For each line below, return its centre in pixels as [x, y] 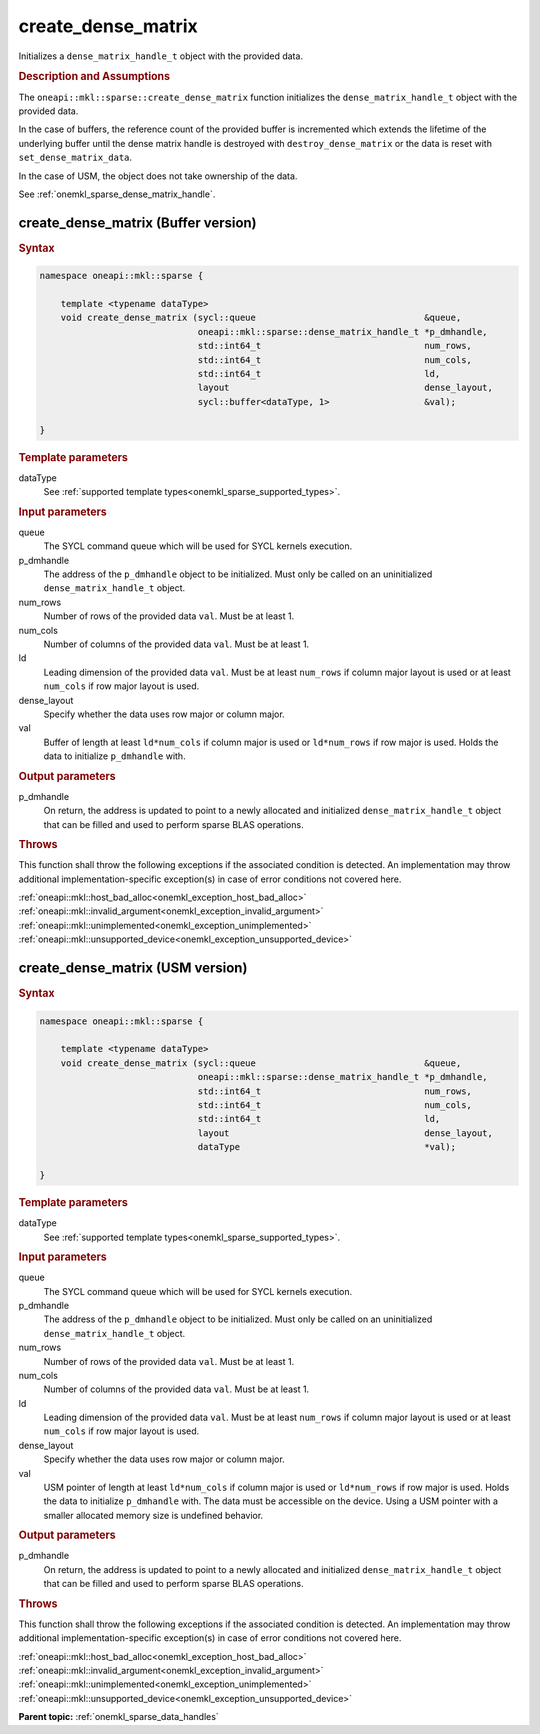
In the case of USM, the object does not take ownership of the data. [158, 176]
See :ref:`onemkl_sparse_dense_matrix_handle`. [117, 194]
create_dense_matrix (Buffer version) [137, 222]
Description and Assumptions [94, 77]
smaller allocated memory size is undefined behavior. [153, 1515]
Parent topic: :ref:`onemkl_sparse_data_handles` [118, 1717]
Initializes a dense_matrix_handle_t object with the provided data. [161, 56]
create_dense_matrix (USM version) [133, 968]
